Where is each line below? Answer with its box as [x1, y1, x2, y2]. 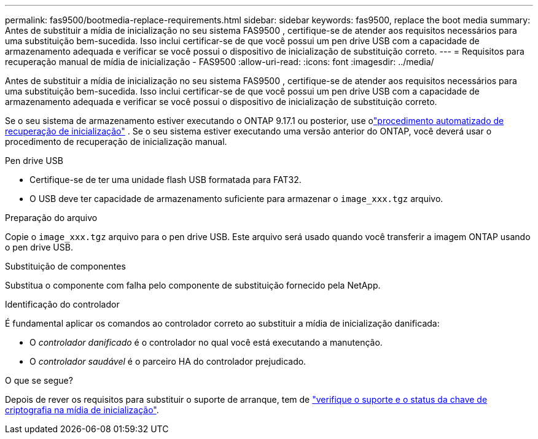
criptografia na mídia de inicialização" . [5, 405, 159, 415]
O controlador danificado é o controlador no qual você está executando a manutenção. [29, 337, 383, 348]
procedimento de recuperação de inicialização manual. [5, 136, 227, 147]
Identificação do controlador [5, 299, 120, 309]
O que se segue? [5, 375, 73, 386]
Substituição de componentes [5, 261, 126, 271]
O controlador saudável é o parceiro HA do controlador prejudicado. [29, 356, 306, 367]
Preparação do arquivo [5, 212, 98, 223]
